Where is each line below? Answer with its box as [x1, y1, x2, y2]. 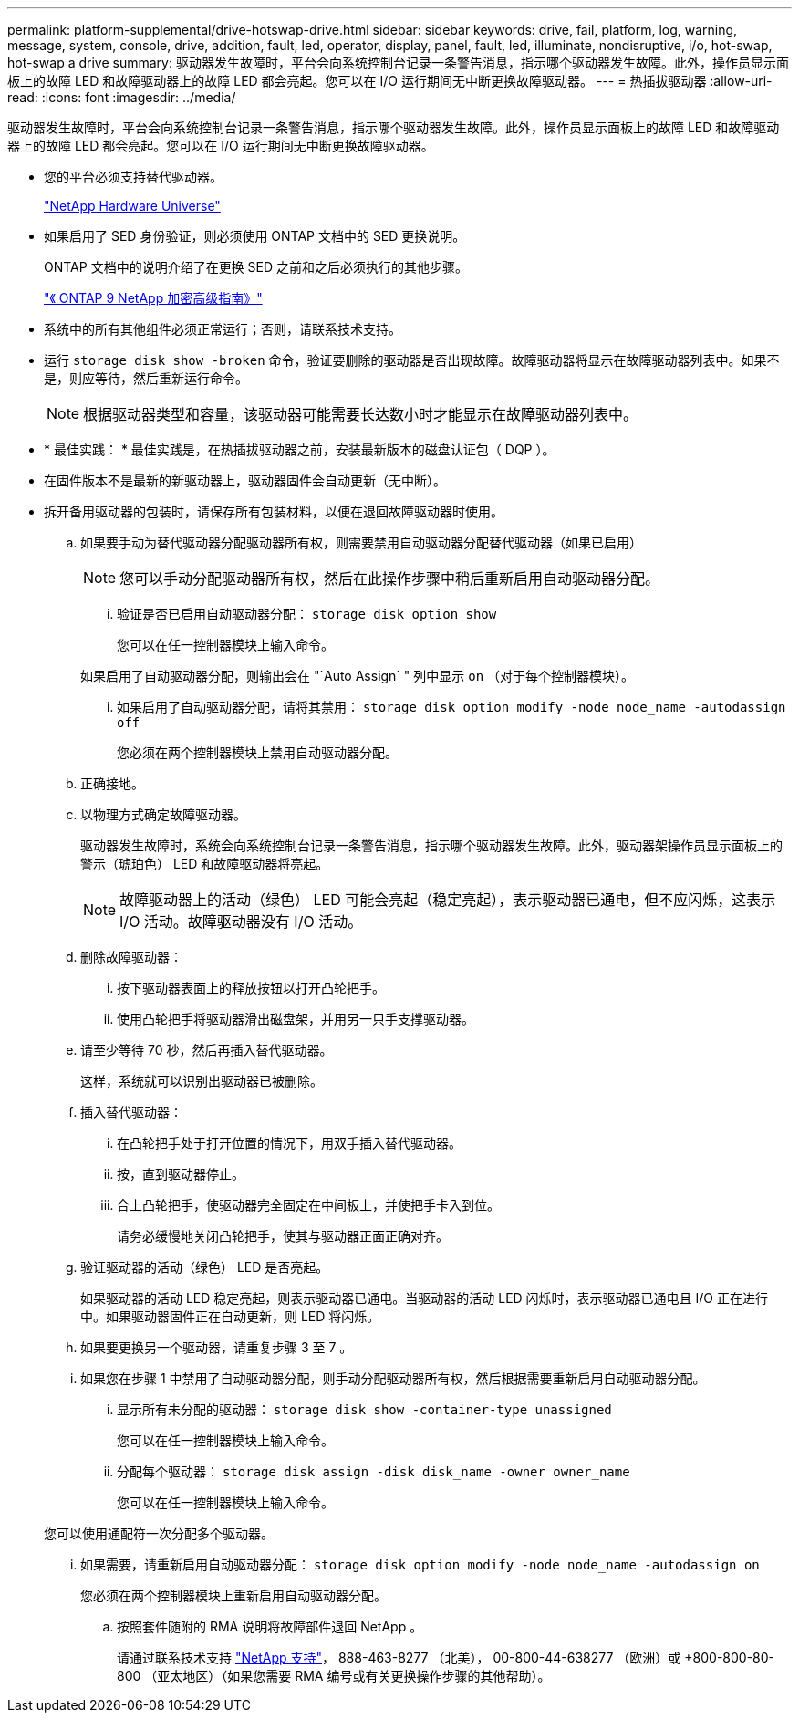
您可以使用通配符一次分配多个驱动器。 [44, 1526, 274, 1541]
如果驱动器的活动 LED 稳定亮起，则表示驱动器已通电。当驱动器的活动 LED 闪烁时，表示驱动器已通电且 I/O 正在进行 [80, 1290, 769, 1306]
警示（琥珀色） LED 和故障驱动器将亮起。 [80, 856, 329, 871]
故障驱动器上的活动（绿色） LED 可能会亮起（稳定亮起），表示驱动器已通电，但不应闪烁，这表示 [119, 891, 776, 909]
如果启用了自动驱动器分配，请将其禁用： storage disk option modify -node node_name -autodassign [117, 699, 786, 714]
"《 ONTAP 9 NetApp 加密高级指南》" [44, 290, 263, 306]
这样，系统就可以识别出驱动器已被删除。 [80, 1073, 323, 1089]
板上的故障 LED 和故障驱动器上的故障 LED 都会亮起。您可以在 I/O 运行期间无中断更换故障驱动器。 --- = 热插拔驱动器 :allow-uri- [7, 73, 773, 89]
